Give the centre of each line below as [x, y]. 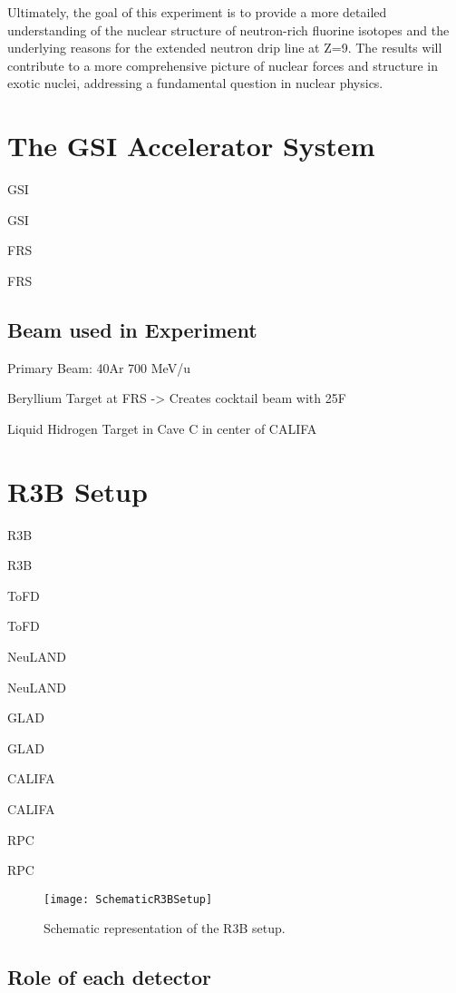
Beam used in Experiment [132, 329]
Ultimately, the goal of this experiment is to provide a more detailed [197, 12]
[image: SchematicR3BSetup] [128, 899]
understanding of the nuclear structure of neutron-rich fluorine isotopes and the [228, 29]
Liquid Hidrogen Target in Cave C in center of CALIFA [162, 428]
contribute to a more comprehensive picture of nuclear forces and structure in [223, 65]
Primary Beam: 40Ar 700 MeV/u [99, 367]
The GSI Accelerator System [191, 146]
